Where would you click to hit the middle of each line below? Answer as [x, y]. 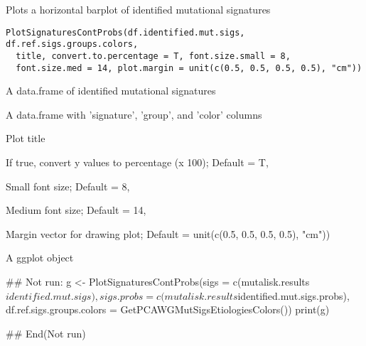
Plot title [26, 138]
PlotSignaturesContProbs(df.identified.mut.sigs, [125, 32]
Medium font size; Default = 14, [76, 210]
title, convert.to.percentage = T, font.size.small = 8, [153, 56]
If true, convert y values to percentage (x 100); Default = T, [137, 162]
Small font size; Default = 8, [68, 186]
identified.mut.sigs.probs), [294, 295]
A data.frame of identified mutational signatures [111, 91]
